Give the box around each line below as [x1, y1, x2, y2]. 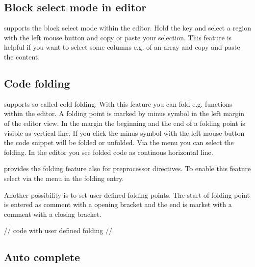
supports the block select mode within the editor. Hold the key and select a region [4, 23, 252, 33]
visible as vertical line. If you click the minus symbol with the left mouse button [4, 127, 245, 138]
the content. [4, 51, 40, 61]
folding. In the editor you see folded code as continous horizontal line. [4, 147, 213, 157]
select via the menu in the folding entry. [4, 173, 124, 183]
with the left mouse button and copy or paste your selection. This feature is [4, 32, 232, 42]
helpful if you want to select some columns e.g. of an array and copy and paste [4, 42, 240, 52]
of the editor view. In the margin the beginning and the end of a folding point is [4, 118, 245, 128]
